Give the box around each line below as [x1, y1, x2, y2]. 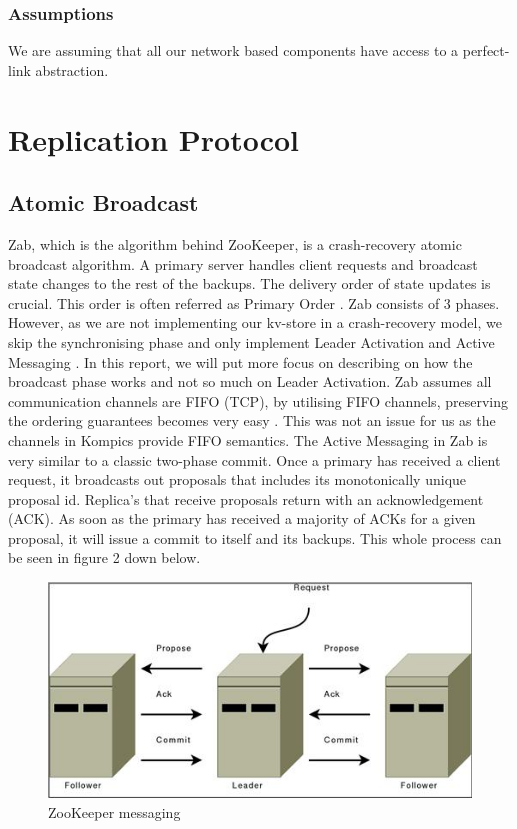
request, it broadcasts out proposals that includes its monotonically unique [8, 469, 467, 490]
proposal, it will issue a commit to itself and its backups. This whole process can [8, 527, 502, 548]
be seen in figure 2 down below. [8, 547, 201, 568]
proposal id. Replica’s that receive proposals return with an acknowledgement [8, 488, 484, 509]
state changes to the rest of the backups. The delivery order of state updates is [8, 273, 491, 294]
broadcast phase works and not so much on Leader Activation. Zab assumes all [8, 371, 492, 392]
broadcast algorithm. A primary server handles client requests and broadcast [8, 253, 478, 274]
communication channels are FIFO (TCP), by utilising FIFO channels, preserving [8, 390, 508, 411]
